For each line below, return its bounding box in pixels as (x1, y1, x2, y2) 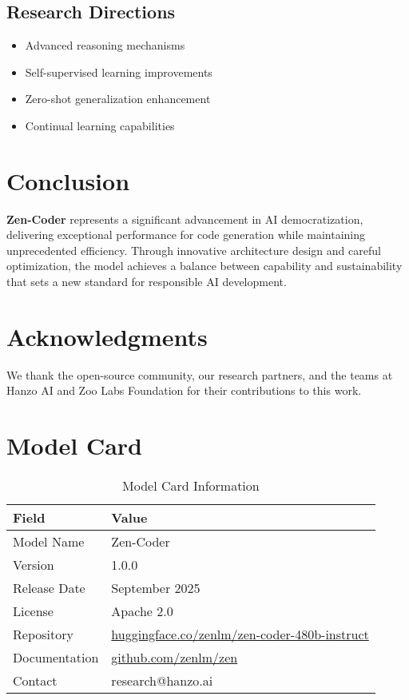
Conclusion (6, 164, 130, 197)
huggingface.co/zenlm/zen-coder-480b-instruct (111, 625, 369, 644)
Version (13, 555, 54, 575)
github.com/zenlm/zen (111, 648, 238, 667)
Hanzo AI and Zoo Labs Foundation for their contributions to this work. (6, 382, 362, 399)
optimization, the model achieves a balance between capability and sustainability (6, 257, 403, 274)
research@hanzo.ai (111, 671, 213, 690)
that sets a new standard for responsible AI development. (6, 273, 287, 290)
